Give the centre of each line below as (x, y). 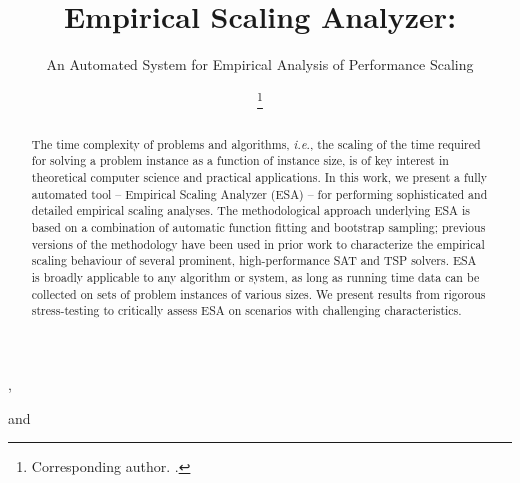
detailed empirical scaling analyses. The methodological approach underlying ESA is (250, 210)
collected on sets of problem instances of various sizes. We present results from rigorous (258, 293)
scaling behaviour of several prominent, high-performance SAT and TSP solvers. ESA (254, 260)
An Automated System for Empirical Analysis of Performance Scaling (260, 64)
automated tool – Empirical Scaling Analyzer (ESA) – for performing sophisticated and (259, 193)
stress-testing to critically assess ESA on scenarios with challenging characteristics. (246, 310)
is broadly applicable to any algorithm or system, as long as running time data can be (255, 277)
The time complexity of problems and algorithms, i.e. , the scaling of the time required (256, 143)
